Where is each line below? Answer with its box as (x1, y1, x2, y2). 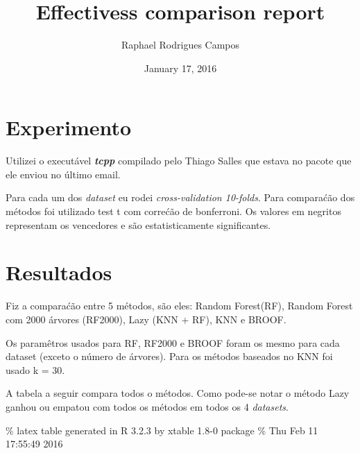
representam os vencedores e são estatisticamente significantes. (6, 217, 271, 232)
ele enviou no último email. (6, 166, 121, 181)
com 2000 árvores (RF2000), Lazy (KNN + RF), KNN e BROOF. (6, 311, 286, 326)
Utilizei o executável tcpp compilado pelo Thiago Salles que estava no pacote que (6, 153, 352, 168)
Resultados (6, 258, 112, 287)
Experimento (6, 113, 132, 142)
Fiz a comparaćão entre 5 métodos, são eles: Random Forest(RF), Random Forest (6, 298, 353, 313)
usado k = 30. (6, 362, 65, 377)
